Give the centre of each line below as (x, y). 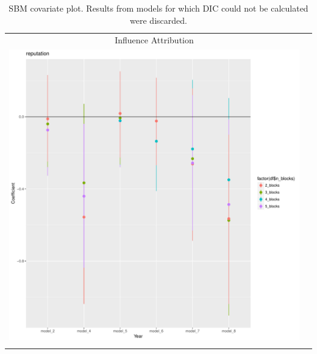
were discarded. (158, 20)
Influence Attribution (154, 40)
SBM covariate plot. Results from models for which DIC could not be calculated (158, 8)
